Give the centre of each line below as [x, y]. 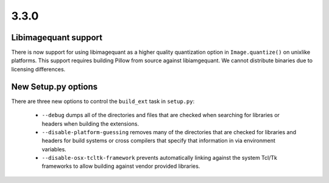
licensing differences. [38, 69]
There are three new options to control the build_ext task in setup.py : [103, 101]
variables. [54, 149]
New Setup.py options [55, 86]
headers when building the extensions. [90, 124]
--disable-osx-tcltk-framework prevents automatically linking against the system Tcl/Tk [159, 158]
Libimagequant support [57, 38]
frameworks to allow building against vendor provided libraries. [121, 166]
